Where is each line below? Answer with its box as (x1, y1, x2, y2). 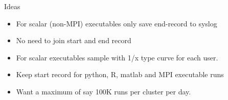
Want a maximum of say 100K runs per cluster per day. (16, 86, 191, 96)
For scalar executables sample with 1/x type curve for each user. (16, 52, 218, 62)
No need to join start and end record (16, 35, 131, 46)
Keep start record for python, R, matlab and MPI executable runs (16, 69, 224, 80)
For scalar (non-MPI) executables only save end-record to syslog (16, 18, 217, 28)
